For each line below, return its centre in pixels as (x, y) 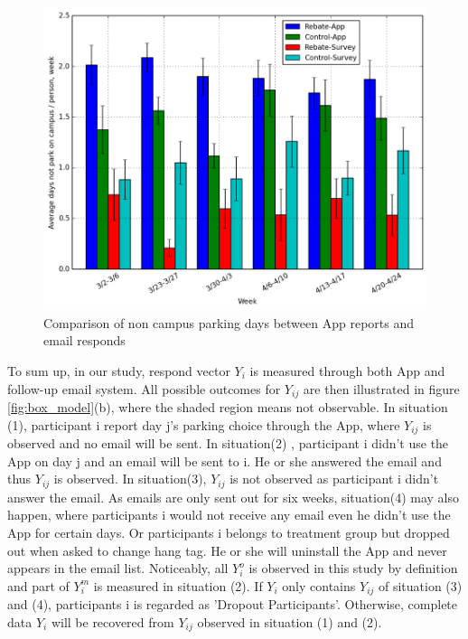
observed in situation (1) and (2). (290, 621)
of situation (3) (421, 585)
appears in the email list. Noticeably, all (118, 568)
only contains (319, 585)
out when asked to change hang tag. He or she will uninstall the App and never (227, 550)
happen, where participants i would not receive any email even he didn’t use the (229, 515)
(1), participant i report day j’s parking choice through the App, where (204, 424)
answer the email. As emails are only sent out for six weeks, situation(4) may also (233, 497)
